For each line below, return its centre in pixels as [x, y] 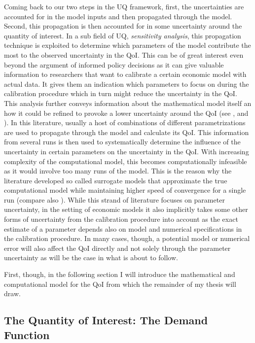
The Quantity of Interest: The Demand [106, 320]
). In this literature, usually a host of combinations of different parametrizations [125, 122]
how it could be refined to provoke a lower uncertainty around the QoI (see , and [126, 113]
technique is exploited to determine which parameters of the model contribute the [127, 45]
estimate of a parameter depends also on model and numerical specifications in [123, 228]
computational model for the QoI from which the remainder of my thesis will [120, 284]
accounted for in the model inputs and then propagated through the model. [118, 16]
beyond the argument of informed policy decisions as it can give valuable [114, 64]
